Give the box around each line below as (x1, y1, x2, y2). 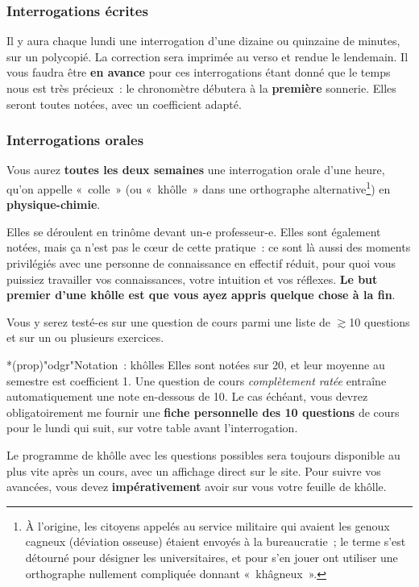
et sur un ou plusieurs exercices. (6, 329, 164, 346)
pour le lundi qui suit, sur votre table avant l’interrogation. (6, 419, 298, 436)
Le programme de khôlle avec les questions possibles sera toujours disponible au (6, 446, 400, 463)
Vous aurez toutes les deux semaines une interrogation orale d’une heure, (6, 161, 385, 178)
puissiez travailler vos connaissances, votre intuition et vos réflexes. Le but (6, 270, 378, 287)
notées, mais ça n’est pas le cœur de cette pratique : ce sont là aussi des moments (6, 239, 411, 256)
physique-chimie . (6, 196, 101, 213)
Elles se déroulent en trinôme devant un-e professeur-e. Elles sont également (6, 223, 381, 239)
